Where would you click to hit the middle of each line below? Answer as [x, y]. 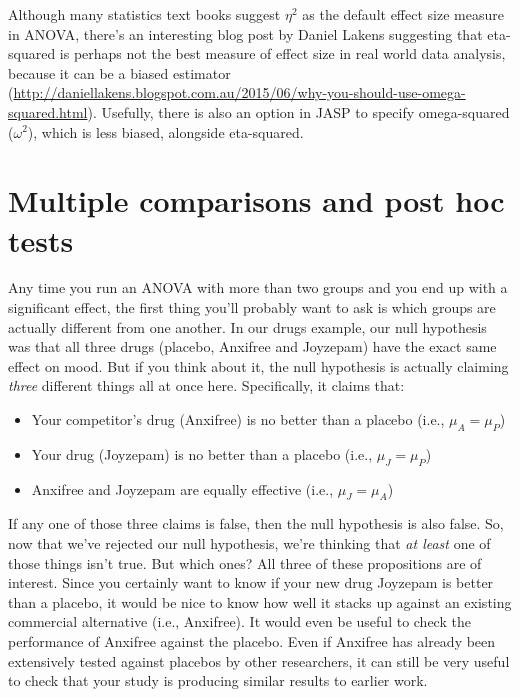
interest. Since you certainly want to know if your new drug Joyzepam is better [251, 582]
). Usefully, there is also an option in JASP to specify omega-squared [298, 111]
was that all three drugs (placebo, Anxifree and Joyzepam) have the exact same [252, 346]
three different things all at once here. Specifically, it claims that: [206, 385]
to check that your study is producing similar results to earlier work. [218, 680]
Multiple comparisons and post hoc [256, 200]
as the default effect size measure [403, 14]
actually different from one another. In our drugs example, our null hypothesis [247, 326]
